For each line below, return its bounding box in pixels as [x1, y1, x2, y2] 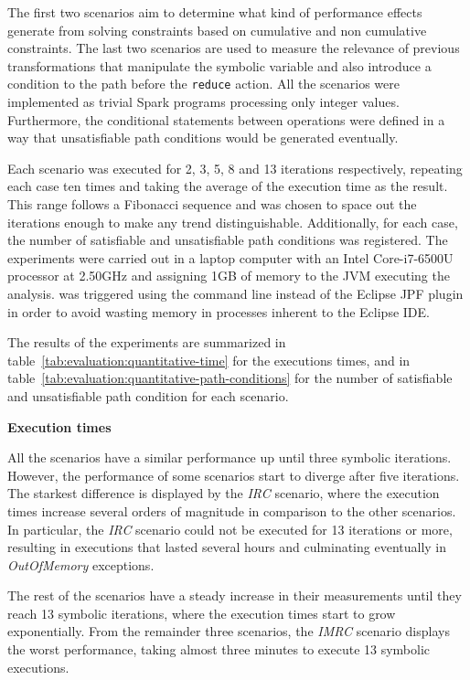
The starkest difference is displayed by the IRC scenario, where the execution [7, 483, 440, 503]
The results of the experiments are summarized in [7, 333, 286, 352]
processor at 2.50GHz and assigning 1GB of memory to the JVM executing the [7, 266, 450, 285]
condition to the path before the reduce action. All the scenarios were [7, 74, 401, 93]
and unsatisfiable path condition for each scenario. [7, 386, 289, 405]
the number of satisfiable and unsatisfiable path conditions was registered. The [7, 230, 448, 250]
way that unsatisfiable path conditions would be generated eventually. [7, 128, 399, 147]
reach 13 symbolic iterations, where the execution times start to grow [7, 603, 396, 622]
